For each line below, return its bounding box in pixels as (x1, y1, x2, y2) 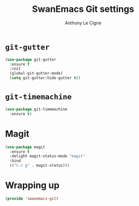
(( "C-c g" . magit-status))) (9, 163, 70, 168)
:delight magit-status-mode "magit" (9, 154, 85, 159)
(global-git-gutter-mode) (9, 71, 63, 76)
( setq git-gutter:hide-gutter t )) (9, 75, 81, 80)
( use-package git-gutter (5, 57, 56, 62)
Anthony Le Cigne (65, 20, 101, 26)
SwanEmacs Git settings (32, 3, 135, 15)
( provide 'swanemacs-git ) (5, 196, 58, 201)
